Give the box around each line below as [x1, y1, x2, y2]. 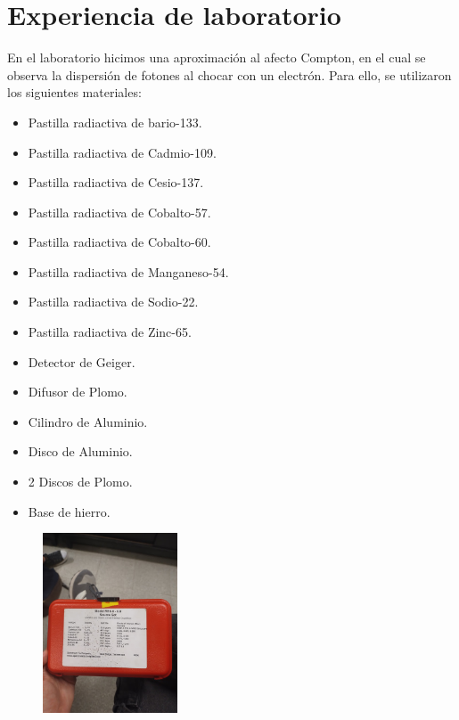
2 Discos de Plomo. [28, 472, 133, 491]
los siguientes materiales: [7, 83, 142, 102]
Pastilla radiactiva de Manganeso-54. [28, 262, 229, 281]
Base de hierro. [28, 502, 111, 520]
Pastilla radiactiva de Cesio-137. [28, 173, 204, 192]
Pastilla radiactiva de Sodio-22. [28, 292, 199, 311]
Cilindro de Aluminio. [28, 412, 148, 430]
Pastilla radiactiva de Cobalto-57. [28, 202, 211, 221]
